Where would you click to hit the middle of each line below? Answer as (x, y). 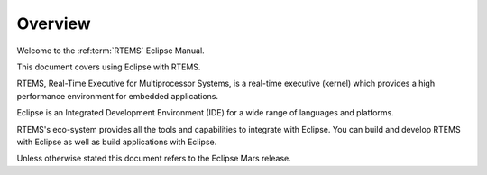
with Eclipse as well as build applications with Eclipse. (117, 142)
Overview (54, 23)
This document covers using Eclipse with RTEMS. (109, 67)
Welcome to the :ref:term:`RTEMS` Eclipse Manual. (110, 51)
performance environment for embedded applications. (117, 96)
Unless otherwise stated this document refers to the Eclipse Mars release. (154, 159)
